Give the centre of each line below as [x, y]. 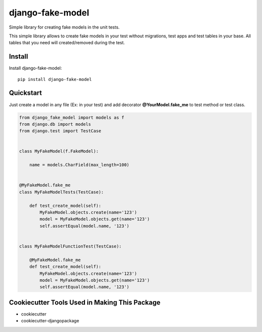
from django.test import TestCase [60, 131]
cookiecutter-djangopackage [50, 321]
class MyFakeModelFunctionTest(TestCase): [70, 246]
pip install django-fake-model [55, 79]
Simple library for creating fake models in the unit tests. [64, 27]
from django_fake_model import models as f [72, 117]
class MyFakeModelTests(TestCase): [61, 192]
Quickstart [25, 93]
